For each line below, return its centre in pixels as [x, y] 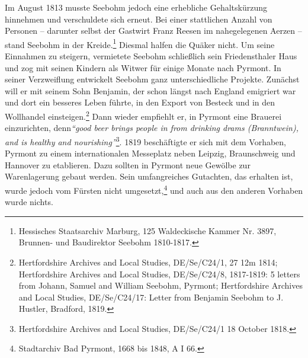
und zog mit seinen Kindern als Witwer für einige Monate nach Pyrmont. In [143, 67]
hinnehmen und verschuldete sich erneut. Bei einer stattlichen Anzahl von [139, 19]
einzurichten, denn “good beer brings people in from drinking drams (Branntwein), [152, 128]
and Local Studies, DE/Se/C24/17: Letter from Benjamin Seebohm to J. [151, 297]
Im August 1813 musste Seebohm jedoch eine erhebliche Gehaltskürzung [136, 7]
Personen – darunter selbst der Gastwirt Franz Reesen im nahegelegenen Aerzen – [153, 31]
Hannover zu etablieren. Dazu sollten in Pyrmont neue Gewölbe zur [128, 164]
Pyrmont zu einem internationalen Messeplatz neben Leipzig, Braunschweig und [150, 153]
